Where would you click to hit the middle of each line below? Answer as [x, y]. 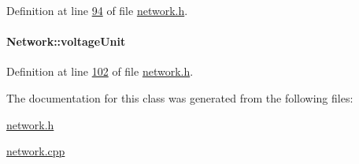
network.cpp [36, 151]
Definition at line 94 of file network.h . [97, 10]
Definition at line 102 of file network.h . [100, 71]
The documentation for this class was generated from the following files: [180, 97]
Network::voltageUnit [66, 41]
